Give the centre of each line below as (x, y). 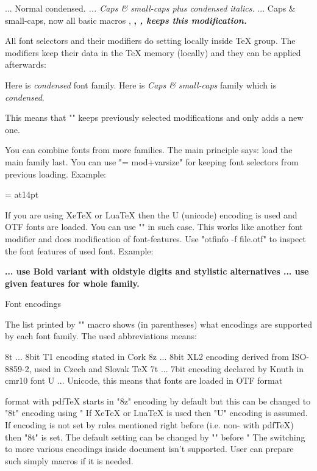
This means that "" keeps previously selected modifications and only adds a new (154, 117)
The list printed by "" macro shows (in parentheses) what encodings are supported (158, 324)
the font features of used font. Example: (79, 250)
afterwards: (26, 64)
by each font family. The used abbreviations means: (101, 336)
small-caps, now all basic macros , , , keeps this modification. (126, 20)
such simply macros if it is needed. (69, 460)
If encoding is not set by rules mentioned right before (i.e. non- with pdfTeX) (149, 425)
